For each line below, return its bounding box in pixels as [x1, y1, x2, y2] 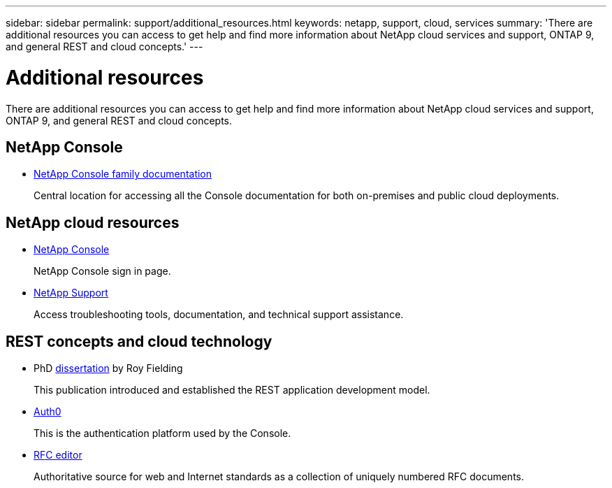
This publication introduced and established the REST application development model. [34, 384, 430, 396]
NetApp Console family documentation [34, 168, 212, 180]
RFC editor [34, 449, 82, 461]
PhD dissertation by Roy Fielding [34, 362, 183, 375]
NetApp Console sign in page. [34, 265, 171, 278]
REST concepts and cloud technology [6, 332, 272, 350]
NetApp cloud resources [6, 213, 180, 231]
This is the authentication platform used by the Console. [34, 427, 291, 440]
